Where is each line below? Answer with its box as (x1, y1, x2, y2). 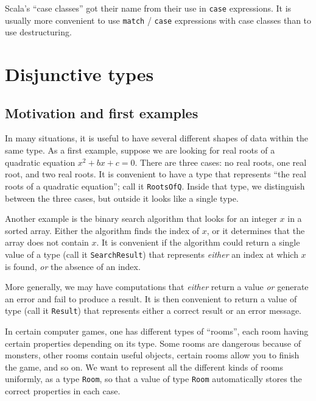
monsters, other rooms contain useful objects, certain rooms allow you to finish (5, 349, 300, 361)
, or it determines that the (206, 224, 305, 236)
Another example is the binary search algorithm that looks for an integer (5, 212, 277, 225)
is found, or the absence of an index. (5, 260, 141, 272)
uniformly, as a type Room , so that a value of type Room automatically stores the (5, 372, 302, 385)
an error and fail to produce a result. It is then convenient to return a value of (5, 292, 297, 305)
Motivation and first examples (5, 103, 198, 122)
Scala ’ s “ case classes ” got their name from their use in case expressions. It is (5, 2, 292, 14)
